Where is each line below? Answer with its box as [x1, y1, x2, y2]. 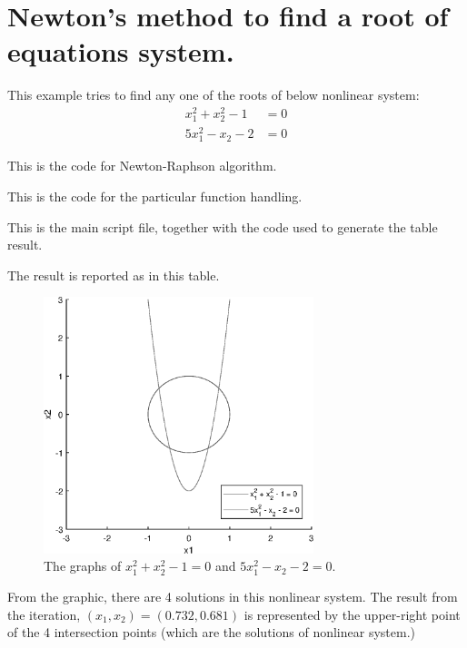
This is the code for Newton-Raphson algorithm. [7, 156, 277, 175]
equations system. [7, 33, 234, 70]
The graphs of [44, 556, 122, 575]
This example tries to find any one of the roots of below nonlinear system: [7, 85, 420, 104]
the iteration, [7, 604, 81, 623]
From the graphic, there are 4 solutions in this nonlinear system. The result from [7, 587, 458, 605]
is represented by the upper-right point [243, 604, 461, 623]
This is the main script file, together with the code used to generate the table [7, 217, 438, 236]
